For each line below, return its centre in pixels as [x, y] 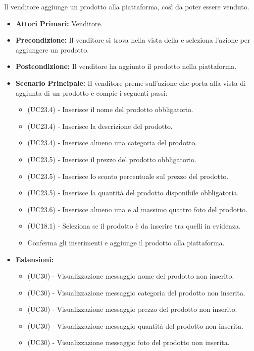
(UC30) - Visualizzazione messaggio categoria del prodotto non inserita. [136, 292]
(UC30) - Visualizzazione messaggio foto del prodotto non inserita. [128, 342]
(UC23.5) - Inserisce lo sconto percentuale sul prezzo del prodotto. [128, 176]
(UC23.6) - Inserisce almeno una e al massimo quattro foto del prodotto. [137, 209]
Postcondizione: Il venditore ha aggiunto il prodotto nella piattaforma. [126, 66]
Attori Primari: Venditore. [59, 23]
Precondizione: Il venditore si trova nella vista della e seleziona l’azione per [133, 40]
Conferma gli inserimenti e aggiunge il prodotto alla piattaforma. [126, 242]
